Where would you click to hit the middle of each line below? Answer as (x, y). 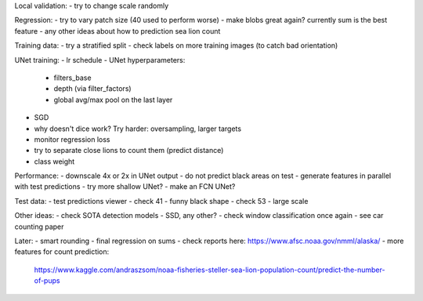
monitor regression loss (72, 139)
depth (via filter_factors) (93, 89)
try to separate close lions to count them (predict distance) (129, 150)
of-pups (47, 281)
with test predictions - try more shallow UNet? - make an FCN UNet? (125, 187)
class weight (54, 161)
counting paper (39, 227)
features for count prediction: (62, 252)
